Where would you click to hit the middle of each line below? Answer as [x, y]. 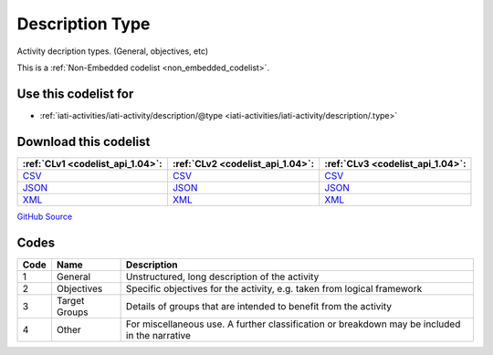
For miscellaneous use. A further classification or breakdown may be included [293, 324]
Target [70, 300]
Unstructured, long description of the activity [222, 277]
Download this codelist [84, 141]
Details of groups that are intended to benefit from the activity [259, 306]
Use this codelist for [75, 94]
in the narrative [158, 335]
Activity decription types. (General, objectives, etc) [113, 51]
